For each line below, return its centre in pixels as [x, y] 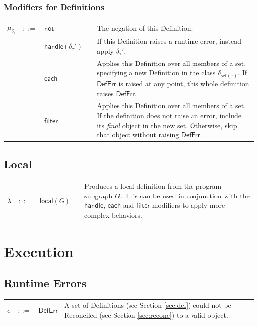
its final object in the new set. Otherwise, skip [167, 125]
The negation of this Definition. [145, 28]
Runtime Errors [45, 283]
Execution [39, 251]
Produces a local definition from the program [153, 186]
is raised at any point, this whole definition [184, 83]
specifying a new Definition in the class [156, 73]
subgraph [98, 195]
